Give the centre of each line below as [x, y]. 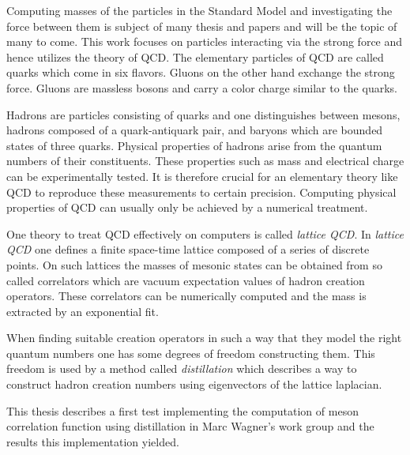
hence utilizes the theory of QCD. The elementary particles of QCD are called [195, 56]
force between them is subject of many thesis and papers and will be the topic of [202, 26]
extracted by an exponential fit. [83, 311]
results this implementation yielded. [93, 441]
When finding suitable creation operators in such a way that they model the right [204, 338]
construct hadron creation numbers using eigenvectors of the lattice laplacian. [194, 384]
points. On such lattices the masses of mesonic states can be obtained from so [194, 264]
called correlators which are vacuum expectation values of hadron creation [186, 280]
